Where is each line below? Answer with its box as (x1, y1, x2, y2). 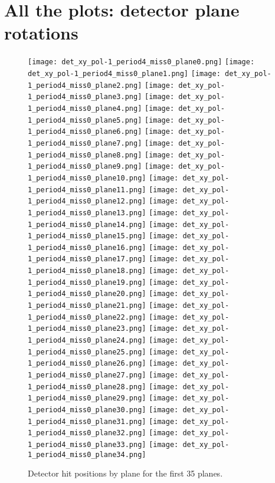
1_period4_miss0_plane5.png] (28, 116, 142, 124)
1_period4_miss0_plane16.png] (28, 243, 146, 252)
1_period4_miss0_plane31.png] (28, 417, 146, 426)
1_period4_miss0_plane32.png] (28, 429, 146, 438)
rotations (4, 21, 78, 45)
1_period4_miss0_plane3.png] (28, 93, 142, 101)
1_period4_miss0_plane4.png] (28, 104, 142, 113)
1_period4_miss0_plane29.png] (28, 394, 146, 403)
